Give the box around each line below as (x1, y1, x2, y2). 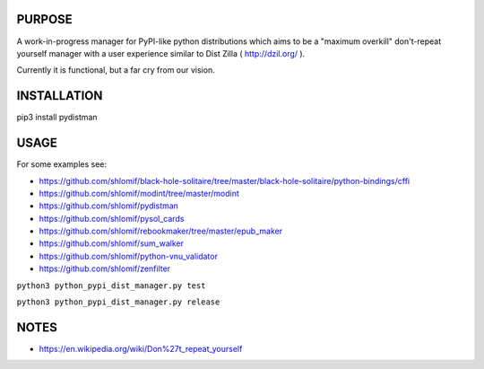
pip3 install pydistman (16, 112, 98, 123)
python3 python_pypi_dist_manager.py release (16, 297, 220, 307)
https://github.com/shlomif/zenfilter (39, 263, 170, 274)
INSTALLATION (16, 88, 103, 103)
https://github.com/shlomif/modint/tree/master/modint (39, 188, 239, 198)
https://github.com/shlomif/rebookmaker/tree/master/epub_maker (39, 225, 282, 237)
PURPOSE (16, 12, 73, 27)
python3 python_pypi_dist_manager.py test (16, 280, 206, 291)
